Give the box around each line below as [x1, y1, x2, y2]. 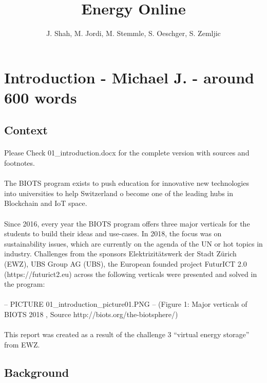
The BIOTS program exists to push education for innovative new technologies [4, 178, 249, 188]
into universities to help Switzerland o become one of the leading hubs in [4, 187, 233, 198]
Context [4, 122, 48, 138]
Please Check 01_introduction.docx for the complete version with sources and [4, 147, 250, 158]
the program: [4, 278, 45, 289]
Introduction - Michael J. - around [4, 66, 255, 88]
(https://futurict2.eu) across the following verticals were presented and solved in [4, 268, 257, 279]
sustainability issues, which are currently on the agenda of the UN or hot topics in [4, 238, 263, 249]
